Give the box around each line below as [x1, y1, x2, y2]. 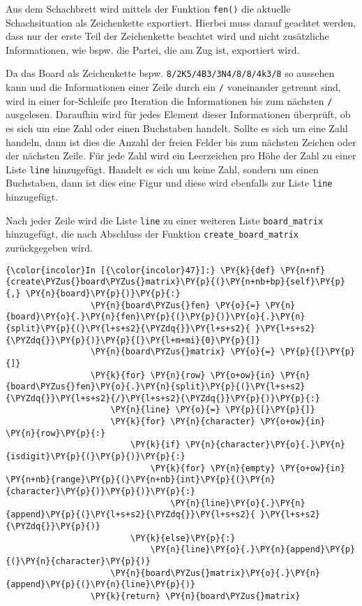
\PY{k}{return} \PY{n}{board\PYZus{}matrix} [90, 591, 301, 601]
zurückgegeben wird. [6, 240, 93, 254]
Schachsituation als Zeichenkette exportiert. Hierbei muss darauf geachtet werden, [6, 15, 356, 29]
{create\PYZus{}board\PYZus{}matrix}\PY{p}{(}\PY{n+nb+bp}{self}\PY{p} [6, 277, 345, 287]
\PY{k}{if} [130, 440, 181, 450]
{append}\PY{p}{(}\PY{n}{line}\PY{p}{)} [6, 579, 196, 590]
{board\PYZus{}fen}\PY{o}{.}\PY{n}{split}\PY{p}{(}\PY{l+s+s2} [6, 382, 306, 392]
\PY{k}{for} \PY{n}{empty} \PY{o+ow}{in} [150, 463, 345, 473]
